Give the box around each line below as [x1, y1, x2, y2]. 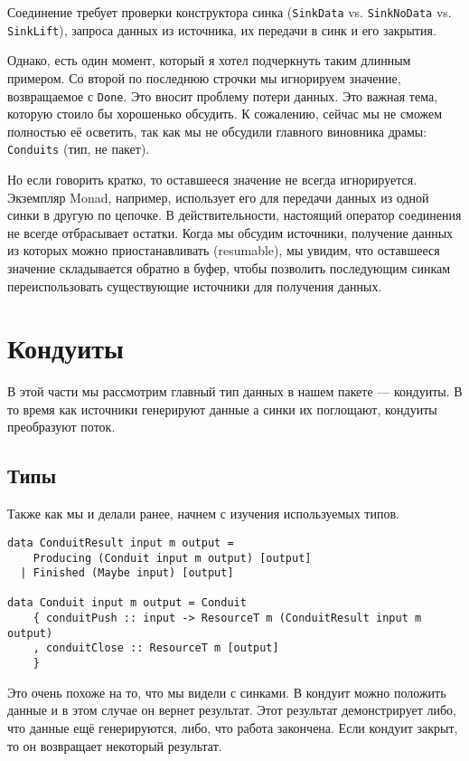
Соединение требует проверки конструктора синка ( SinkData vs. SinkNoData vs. [7, 3, 452, 21]
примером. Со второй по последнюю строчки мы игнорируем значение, [7, 68, 401, 87]
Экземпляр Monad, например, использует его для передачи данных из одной [7, 187, 429, 206]
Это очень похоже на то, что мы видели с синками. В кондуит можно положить [7, 682, 446, 701]
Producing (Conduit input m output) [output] [33, 551, 312, 565]
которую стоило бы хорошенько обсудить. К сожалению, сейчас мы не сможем [7, 104, 443, 123]
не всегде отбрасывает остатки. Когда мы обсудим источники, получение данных [7, 223, 454, 242]
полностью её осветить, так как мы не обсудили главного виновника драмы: [7, 121, 427, 140]
